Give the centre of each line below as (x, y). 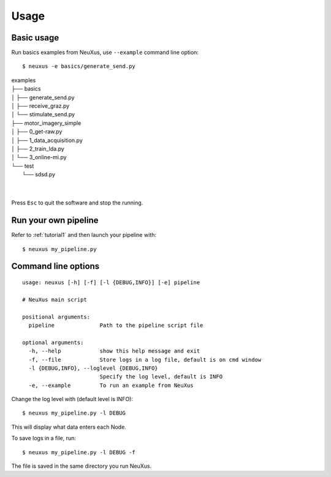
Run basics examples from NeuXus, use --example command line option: (105, 53)
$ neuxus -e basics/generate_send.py (79, 66)
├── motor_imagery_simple (46, 123)
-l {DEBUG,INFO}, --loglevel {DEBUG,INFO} (93, 368)
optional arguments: (53, 342)
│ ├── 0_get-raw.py (37, 132)
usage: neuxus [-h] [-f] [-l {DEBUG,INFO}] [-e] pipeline (111, 283)
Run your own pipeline (55, 220)
